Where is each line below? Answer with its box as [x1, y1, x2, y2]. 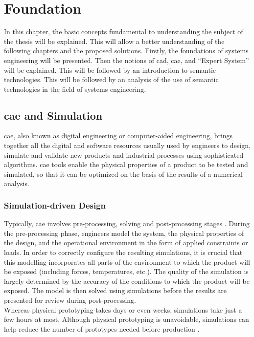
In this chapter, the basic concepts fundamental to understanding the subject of [4, 26, 243, 37]
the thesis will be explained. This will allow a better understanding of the [4, 36, 225, 46]
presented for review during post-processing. [4, 295, 137, 305]
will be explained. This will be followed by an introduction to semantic [4, 64, 216, 75]
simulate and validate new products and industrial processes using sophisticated [4, 149, 244, 160]
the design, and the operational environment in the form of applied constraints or [4, 237, 248, 248]
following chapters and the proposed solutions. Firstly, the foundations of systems [4, 45, 249, 56]
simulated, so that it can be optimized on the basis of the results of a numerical [4, 168, 243, 179]
